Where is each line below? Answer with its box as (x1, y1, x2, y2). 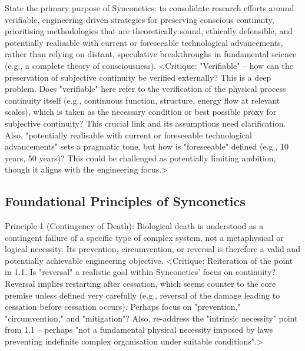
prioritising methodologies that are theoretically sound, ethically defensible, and (5, 25, 293, 37)
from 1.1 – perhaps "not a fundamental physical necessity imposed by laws (5, 323, 273, 336)
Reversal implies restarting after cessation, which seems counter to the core (5, 277, 276, 290)
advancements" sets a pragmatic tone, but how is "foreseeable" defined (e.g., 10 (5, 140, 289, 153)
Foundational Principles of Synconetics (5, 192, 246, 210)
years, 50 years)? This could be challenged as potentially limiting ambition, (5, 151, 276, 164)
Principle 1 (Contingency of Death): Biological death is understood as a (5, 220, 264, 232)
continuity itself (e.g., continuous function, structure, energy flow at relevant (5, 94, 280, 106)
